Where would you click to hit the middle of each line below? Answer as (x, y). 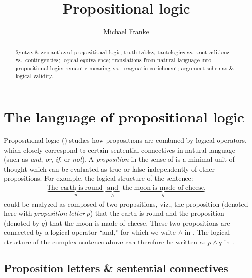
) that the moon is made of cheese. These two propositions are (137, 222)
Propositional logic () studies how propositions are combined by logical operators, (125, 140)
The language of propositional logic (124, 117)
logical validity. (34, 76)
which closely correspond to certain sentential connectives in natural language (120, 149)
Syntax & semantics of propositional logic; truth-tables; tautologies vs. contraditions (122, 52)
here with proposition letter (44, 213)
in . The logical (207, 232)
